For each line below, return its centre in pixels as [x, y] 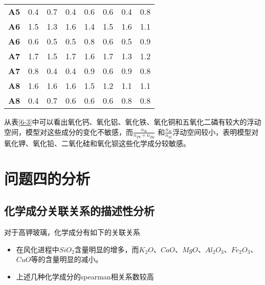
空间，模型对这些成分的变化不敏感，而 [69, 132]
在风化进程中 [38, 249]
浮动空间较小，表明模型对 [216, 132]
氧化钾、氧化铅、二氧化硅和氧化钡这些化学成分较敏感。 [97, 143]
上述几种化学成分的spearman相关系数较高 [85, 277]
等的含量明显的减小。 [67, 259]
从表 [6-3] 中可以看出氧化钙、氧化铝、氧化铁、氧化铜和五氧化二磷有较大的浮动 [133, 122]
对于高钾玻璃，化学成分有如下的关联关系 [72, 232]
